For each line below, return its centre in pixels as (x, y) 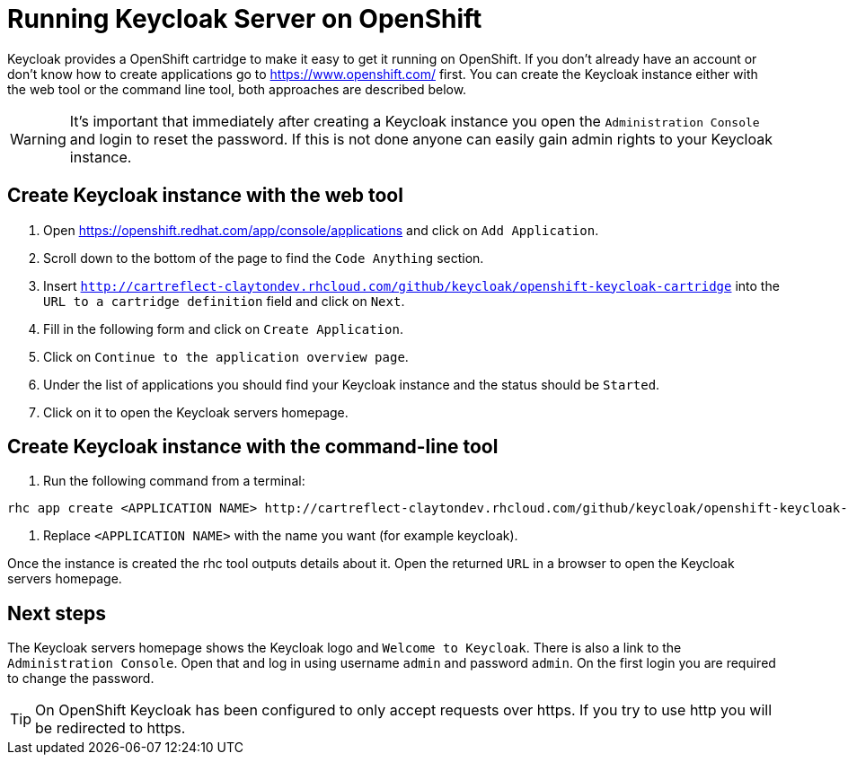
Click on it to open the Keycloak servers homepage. (196, 412)
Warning (38, 139)
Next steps (57, 613)
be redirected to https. (110, 728)
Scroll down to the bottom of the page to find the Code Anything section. (264, 258)
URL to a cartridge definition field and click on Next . (224, 301)
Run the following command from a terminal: (174, 481)
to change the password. (81, 679)
